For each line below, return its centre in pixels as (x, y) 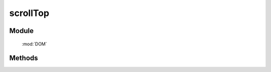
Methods (24, 58)
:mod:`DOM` (34, 44)
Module (21, 31)
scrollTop (29, 13)
